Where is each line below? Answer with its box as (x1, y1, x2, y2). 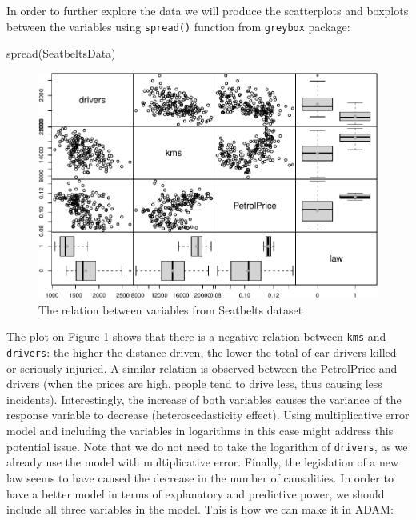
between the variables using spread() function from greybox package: (6, 18, 350, 34)
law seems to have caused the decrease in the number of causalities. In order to (6, 469, 394, 486)
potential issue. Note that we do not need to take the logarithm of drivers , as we (6, 438, 408, 454)
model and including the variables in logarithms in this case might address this (6, 422, 394, 439)
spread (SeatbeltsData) (6, 45, 116, 62)
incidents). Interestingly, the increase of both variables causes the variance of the (6, 390, 402, 407)
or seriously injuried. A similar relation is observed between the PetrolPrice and (6, 359, 398, 376)
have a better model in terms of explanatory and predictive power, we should (6, 485, 385, 502)
